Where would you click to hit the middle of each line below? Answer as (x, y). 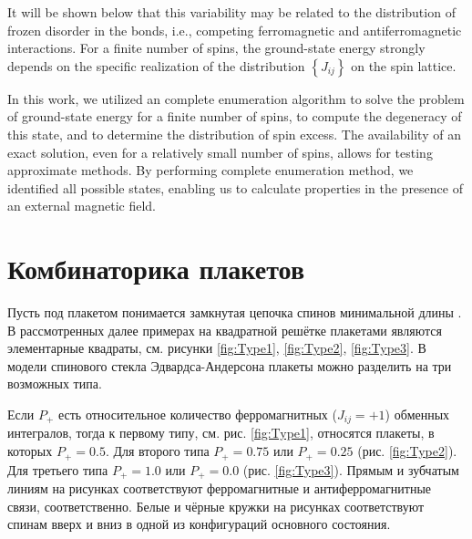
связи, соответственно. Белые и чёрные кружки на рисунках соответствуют (216, 506)
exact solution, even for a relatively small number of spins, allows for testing (220, 152)
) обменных (417, 415)
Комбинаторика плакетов (156, 269)
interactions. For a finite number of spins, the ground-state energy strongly (216, 48)
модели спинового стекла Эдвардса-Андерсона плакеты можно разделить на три (230, 365)
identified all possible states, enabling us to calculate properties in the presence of (235, 187)
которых (30, 451)
